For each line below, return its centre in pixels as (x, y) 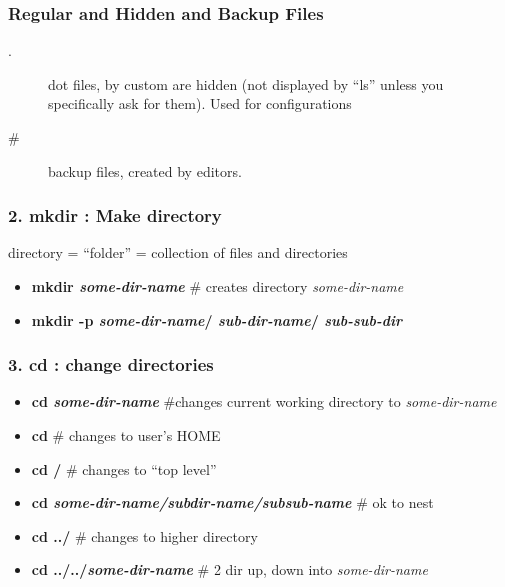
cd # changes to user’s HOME (126, 435)
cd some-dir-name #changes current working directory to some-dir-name (264, 401)
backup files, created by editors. (145, 170)
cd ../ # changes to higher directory (144, 535)
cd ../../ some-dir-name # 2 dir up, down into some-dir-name (229, 569)
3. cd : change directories (111, 364)
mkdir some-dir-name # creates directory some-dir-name (217, 286)
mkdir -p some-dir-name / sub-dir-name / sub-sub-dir (217, 319)
